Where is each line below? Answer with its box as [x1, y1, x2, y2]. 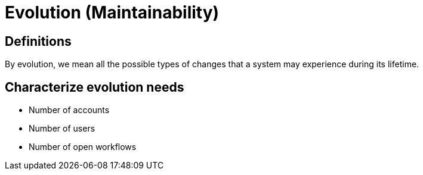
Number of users [29, 123, 95, 134]
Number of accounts [29, 105, 110, 115]
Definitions [5, 33, 72, 49]
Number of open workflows [29, 142, 137, 152]
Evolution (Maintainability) [5, 2, 220, 23]
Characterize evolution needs [5, 79, 184, 95]
